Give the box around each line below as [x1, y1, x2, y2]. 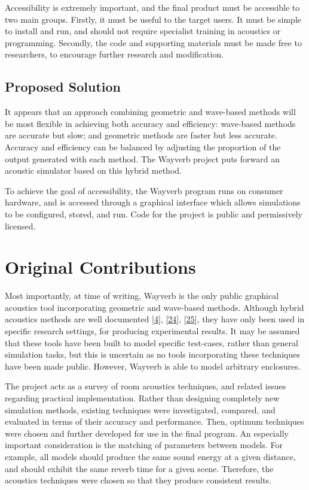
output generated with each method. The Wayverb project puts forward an [5, 152, 280, 165]
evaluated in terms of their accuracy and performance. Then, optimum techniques [5, 415, 304, 428]
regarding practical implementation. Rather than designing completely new [5, 391, 280, 404]
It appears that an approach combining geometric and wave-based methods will [5, 105, 296, 118]
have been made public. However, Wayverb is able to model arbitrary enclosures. [5, 359, 301, 372]
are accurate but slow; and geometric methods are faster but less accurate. [5, 129, 277, 141]
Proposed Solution [5, 77, 121, 96]
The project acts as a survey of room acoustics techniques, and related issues [5, 380, 286, 392]
